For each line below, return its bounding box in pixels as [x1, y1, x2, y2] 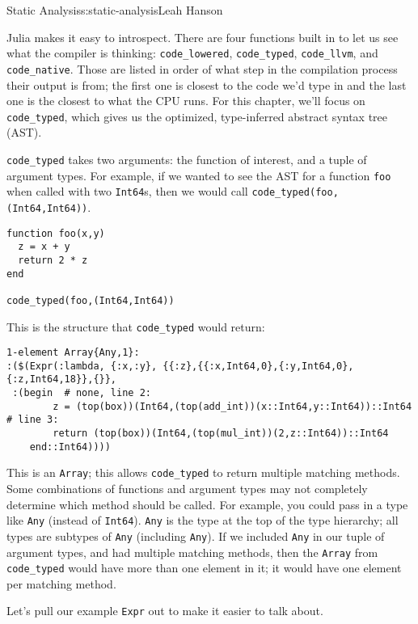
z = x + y [18, 241, 70, 253]
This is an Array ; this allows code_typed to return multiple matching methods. [6, 464, 400, 481]
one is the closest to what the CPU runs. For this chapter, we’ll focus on [6, 92, 365, 109]
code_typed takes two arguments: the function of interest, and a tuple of [6, 150, 367, 167]
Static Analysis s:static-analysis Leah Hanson [6, 2, 223, 18]
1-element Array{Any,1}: [6, 347, 140, 359]
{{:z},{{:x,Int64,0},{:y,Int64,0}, [163, 360, 354, 372]
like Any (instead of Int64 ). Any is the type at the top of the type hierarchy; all [6, 512, 399, 529]
